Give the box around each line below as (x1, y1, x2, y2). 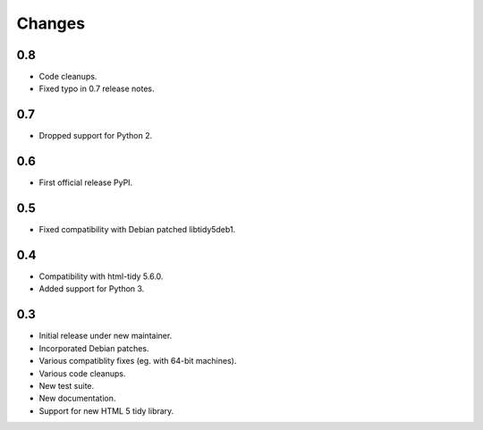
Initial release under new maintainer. (38, 331, 173, 341)
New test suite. (38, 380, 95, 391)
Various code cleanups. (38, 367, 126, 379)
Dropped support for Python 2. (38, 131, 152, 141)
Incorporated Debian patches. (38, 342, 149, 353)
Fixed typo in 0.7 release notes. (38, 83, 155, 94)
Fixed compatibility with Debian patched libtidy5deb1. (38, 224, 236, 235)
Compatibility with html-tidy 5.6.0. (38, 271, 164, 282)
